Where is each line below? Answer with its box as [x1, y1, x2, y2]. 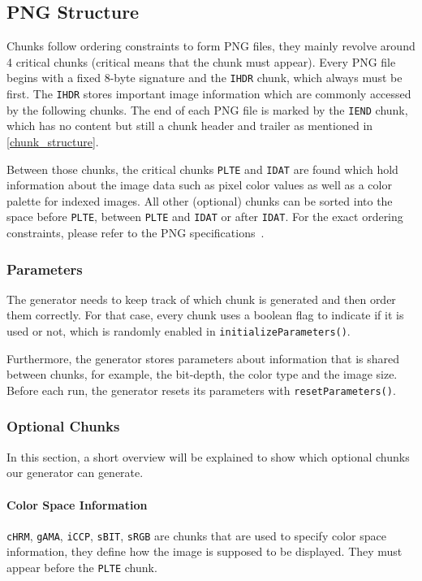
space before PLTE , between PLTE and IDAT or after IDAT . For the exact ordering [6, 208, 403, 225]
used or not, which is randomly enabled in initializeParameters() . [6, 323, 351, 340]
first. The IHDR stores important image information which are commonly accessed [6, 85, 411, 102]
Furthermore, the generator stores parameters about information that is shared [6, 349, 399, 366]
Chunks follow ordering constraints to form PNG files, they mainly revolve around [6, 37, 416, 54]
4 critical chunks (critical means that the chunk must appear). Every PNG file [6, 53, 396, 70]
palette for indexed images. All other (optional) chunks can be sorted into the [6, 192, 393, 209]
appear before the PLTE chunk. [6, 559, 157, 575]
